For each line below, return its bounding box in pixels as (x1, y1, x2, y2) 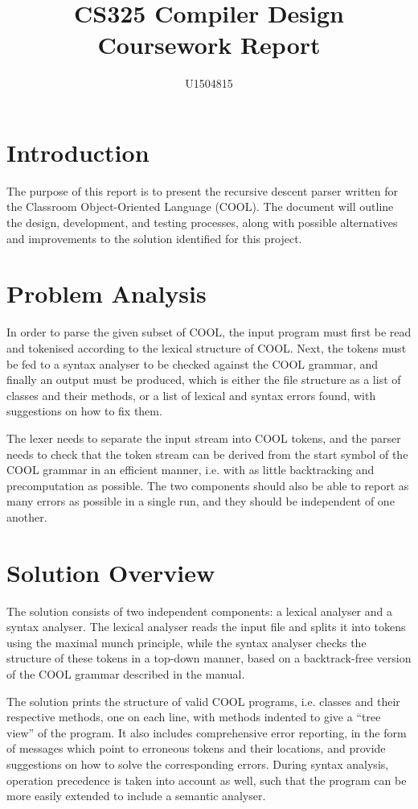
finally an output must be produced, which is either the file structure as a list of (6, 371, 401, 388)
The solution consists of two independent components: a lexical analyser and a (6, 602, 392, 619)
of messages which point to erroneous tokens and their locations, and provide (6, 740, 386, 757)
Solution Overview (6, 555, 215, 588)
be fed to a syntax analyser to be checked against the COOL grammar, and (6, 355, 379, 372)
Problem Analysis (6, 277, 207, 310)
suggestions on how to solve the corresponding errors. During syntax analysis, (6, 755, 389, 772)
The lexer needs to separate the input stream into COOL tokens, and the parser (6, 429, 401, 446)
